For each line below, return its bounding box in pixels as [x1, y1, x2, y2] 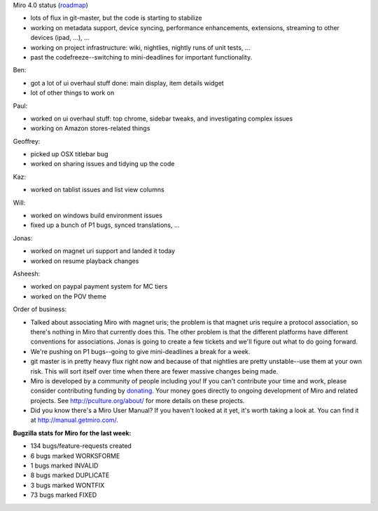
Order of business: [13, 305, 67, 313]
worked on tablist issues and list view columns [30, 186, 164, 194]
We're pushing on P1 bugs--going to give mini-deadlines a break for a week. [30, 347, 251, 355]
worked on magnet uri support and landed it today [30, 247, 175, 255]
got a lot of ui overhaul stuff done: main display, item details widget [30, 79, 224, 87]
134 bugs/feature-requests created [30, 442, 132, 450]
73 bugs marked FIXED [30, 491, 97, 499]
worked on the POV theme [30, 292, 106, 301]
